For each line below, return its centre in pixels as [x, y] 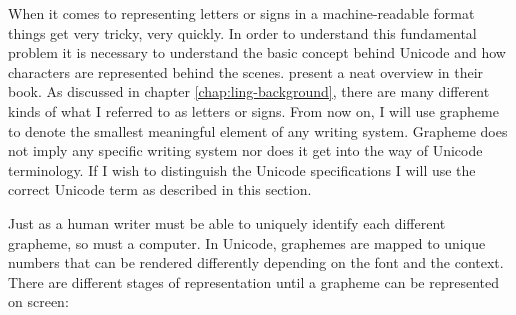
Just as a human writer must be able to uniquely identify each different [227, 222]
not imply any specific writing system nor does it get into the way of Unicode [245, 150]
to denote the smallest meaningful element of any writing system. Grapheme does [258, 130]
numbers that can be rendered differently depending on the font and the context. [256, 262]
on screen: [38, 301]
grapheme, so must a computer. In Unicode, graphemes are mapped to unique [247, 242]
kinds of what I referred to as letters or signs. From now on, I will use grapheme [253, 110]
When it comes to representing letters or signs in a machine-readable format [241, 13]
